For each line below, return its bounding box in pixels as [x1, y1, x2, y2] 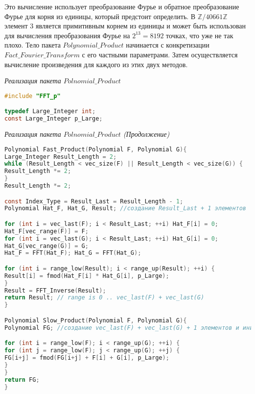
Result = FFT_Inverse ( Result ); [4, 287, 106, 294]
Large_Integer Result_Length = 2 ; [4, 153, 117, 160]
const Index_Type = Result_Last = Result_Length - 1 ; [4, 197, 184, 205]
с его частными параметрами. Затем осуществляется [82, 49, 238, 59]
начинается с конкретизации [126, 40, 209, 50]
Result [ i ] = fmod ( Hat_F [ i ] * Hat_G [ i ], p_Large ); [4, 272, 169, 279]
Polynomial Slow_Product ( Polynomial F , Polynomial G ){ [4, 317, 187, 324]
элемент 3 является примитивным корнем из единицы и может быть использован [4, 21, 246, 31]
